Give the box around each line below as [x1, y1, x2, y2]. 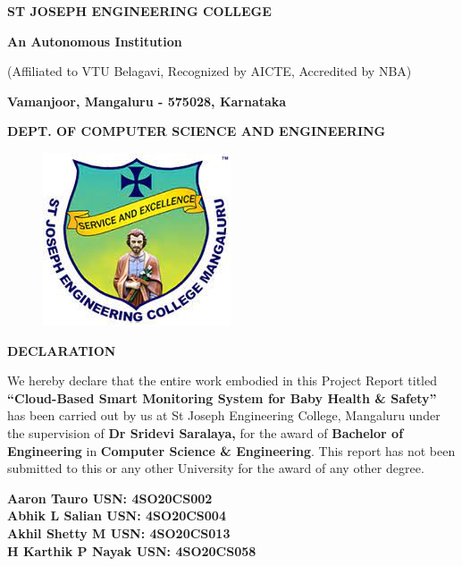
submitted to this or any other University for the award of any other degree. [7, 459, 424, 477]
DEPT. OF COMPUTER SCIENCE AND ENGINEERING [7, 122, 386, 140]
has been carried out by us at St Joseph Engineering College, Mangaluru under [7, 406, 441, 425]
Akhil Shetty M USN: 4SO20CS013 [7, 523, 231, 542]
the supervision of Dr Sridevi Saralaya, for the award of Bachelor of [7, 423, 404, 442]
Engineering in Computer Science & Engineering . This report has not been [7, 441, 456, 460]
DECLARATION [7, 341, 116, 359]
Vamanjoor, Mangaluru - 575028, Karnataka [7, 91, 287, 110]
